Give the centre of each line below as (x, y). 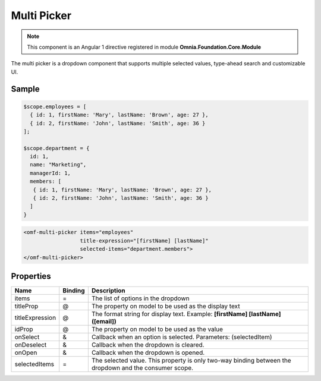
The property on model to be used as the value (157, 329)
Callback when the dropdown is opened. (148, 352)
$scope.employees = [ (55, 106)
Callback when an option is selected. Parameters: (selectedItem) (182, 337)
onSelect (27, 337)
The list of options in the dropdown (140, 298)
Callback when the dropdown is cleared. (148, 345)
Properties (31, 276)
